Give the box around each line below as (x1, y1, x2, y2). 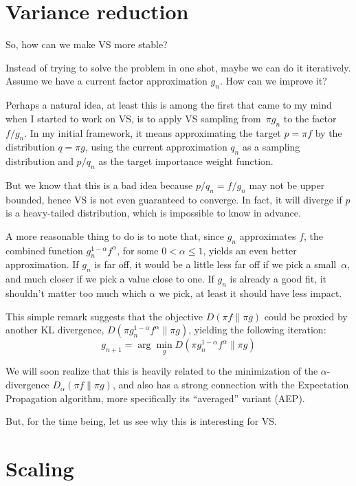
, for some (117, 243, 159, 257)
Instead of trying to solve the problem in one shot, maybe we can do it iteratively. (5, 60, 351, 74)
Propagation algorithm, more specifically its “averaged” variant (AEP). (5, 390, 305, 405)
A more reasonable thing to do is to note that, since (5, 228, 225, 243)
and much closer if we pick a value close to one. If (5, 272, 214, 286)
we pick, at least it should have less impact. (158, 286, 342, 300)
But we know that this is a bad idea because (5, 177, 193, 192)
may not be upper (249, 177, 325, 192)
